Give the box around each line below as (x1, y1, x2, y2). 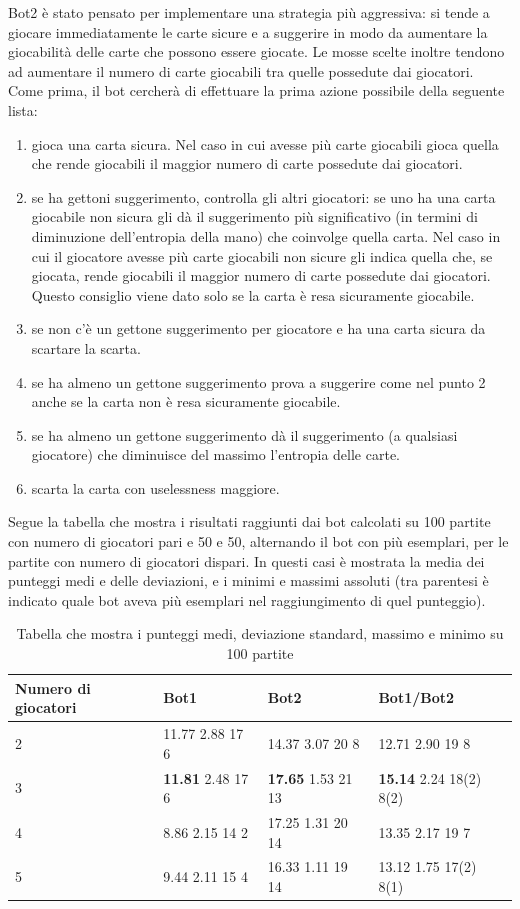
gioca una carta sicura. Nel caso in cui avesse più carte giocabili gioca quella (31, 133, 499, 154)
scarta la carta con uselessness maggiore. (31, 477, 280, 498)
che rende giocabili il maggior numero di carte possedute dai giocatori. (31, 153, 463, 174)
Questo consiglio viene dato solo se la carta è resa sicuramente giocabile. (31, 284, 475, 305)
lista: (8, 99, 38, 120)
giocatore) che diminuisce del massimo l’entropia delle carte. (31, 444, 400, 465)
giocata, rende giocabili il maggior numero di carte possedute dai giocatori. (31, 265, 491, 286)
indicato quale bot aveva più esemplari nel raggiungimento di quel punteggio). (8, 589, 486, 610)
